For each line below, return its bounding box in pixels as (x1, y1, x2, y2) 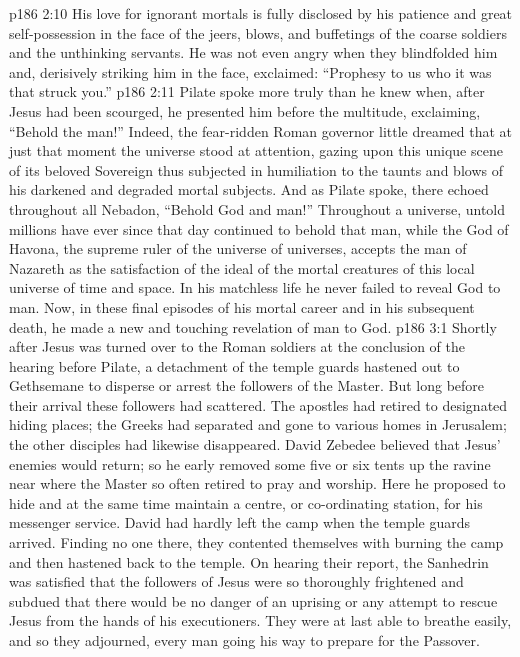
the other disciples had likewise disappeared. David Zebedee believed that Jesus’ (9, 434, 501, 455)
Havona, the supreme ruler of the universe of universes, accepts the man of (9, 238, 467, 259)
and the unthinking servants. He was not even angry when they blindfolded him (9, 42, 498, 63)
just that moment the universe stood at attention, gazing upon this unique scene (9, 140, 503, 161)
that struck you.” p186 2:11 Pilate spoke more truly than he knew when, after (9, 81, 485, 102)
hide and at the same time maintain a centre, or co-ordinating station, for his (9, 492, 483, 513)
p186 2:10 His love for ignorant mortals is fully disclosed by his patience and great (9, 3, 513, 23)
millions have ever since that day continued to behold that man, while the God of (9, 218, 509, 239)
